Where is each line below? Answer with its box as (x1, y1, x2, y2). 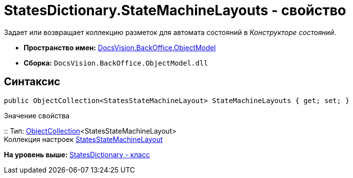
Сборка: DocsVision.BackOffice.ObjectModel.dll (24, 58, 208, 67)
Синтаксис (4, 75, 60, 88)
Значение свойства (4, 111, 70, 120)
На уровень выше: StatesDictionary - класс (4, 150, 150, 159)
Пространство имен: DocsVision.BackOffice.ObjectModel (24, 43, 216, 52)
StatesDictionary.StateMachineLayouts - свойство (4, 2, 347, 19)
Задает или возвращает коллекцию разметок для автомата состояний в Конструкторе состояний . (4, 28, 336, 36)
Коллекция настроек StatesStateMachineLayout (4, 135, 163, 143)
